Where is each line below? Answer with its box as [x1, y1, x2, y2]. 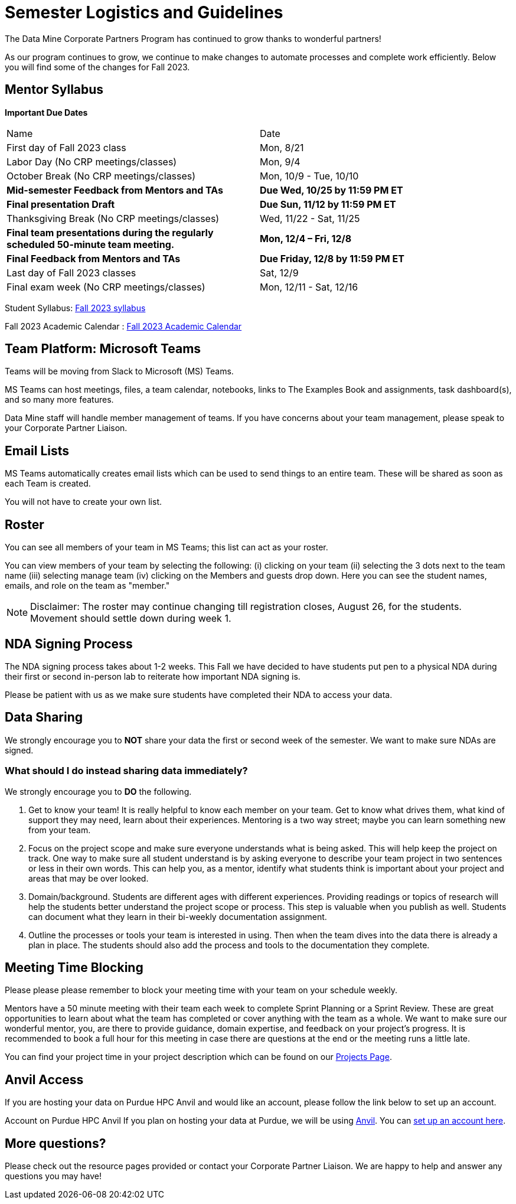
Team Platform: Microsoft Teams [5, 341, 201, 357]
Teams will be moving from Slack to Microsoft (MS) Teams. [5, 366, 234, 377]
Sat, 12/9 [260, 266, 299, 279]
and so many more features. [5, 394, 114, 405]
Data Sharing [5, 710, 83, 725]
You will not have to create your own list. [5, 497, 162, 507]
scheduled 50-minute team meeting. [6, 238, 175, 250]
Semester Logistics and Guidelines [5, 2, 283, 22]
